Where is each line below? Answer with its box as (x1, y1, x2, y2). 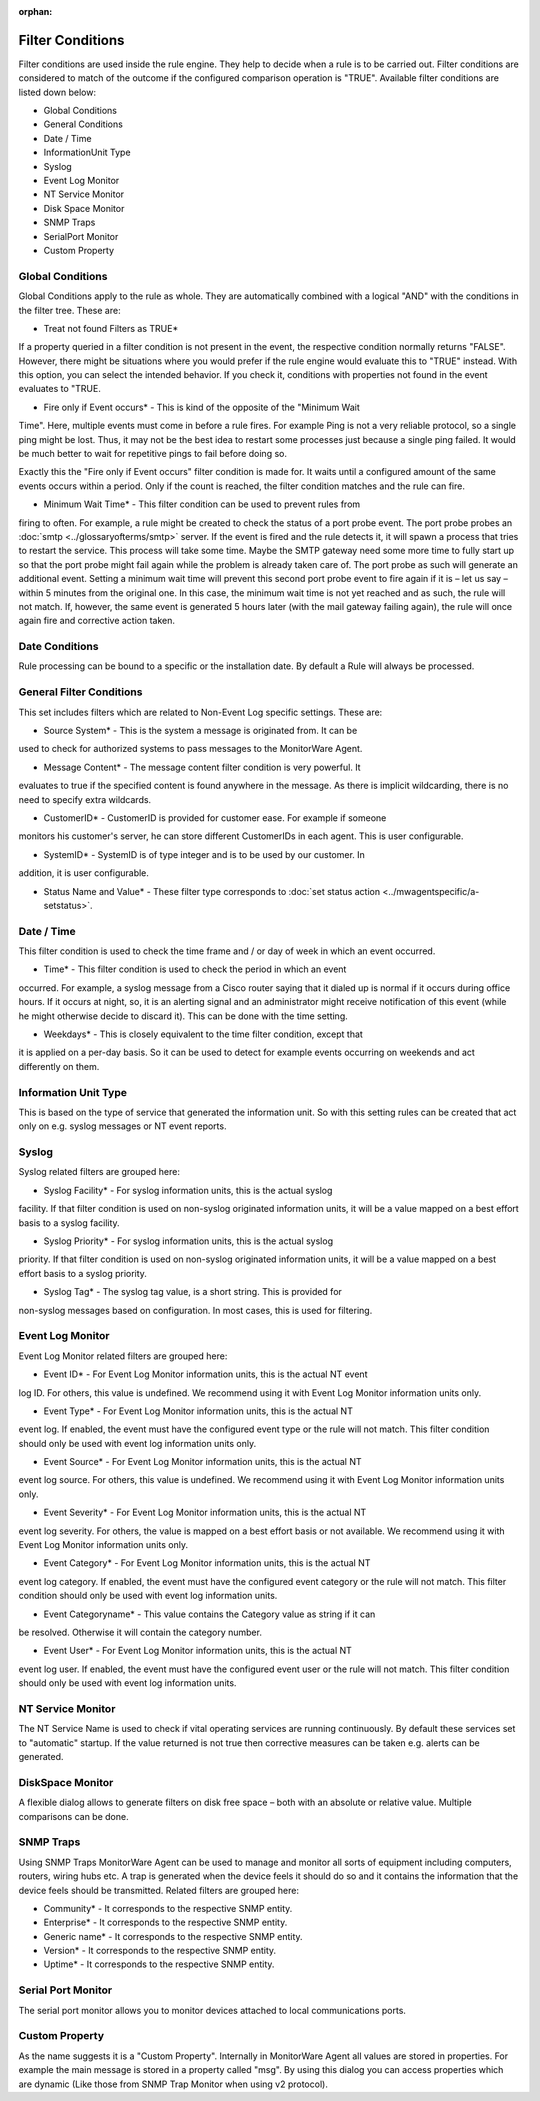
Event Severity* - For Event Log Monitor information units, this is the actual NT (43, 1506, 367, 1519)
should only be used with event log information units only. (18, 1437, 257, 1449)
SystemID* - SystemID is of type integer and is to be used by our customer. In (43, 848, 365, 860)
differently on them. (18, 1060, 100, 1072)
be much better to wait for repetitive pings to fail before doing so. (18, 448, 287, 460)
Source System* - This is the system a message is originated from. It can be (43, 725, 358, 736)
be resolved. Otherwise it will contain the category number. (18, 1626, 262, 1638)
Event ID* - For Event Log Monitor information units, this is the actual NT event (43, 1368, 368, 1380)
